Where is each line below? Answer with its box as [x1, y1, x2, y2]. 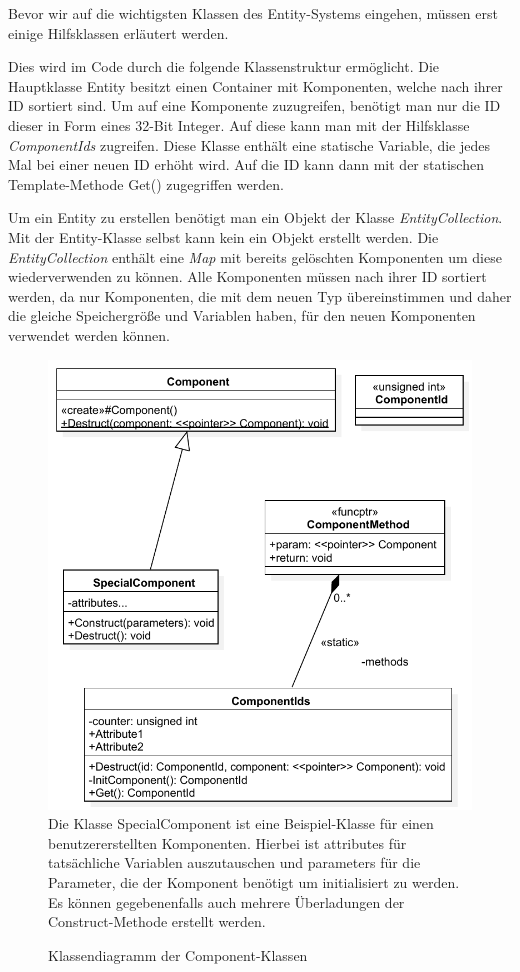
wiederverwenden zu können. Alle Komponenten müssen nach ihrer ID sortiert [8, 266, 487, 287]
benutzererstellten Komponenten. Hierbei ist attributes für [48, 832, 407, 853]
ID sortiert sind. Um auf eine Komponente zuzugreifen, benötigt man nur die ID [8, 95, 501, 116]
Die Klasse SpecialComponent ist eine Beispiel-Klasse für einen [48, 813, 434, 834]
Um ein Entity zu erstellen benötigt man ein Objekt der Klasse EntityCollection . [8, 207, 503, 228]
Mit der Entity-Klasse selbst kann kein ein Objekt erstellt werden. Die [8, 226, 439, 247]
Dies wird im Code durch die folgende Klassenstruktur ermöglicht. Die [8, 56, 440, 77]
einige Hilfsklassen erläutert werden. [8, 22, 229, 43]
